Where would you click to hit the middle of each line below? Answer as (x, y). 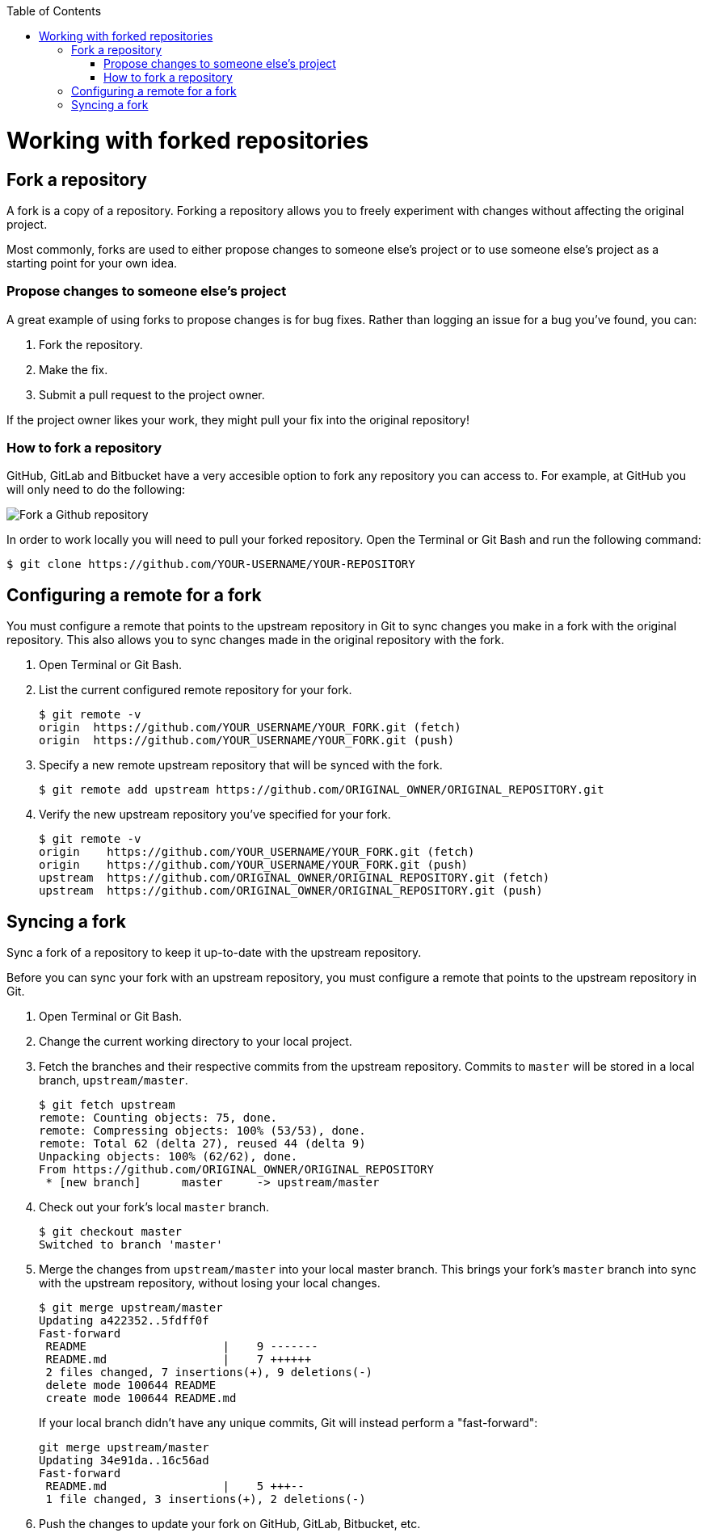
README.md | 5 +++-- (175, 1486)
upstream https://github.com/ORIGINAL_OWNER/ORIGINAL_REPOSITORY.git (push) (291, 891)
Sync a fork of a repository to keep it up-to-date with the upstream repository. (214, 953)
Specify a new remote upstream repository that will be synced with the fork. (241, 765)
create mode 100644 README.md (141, 1398)
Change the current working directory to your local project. (196, 1042)
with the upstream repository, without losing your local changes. (210, 1283)
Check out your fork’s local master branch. (154, 1207)
